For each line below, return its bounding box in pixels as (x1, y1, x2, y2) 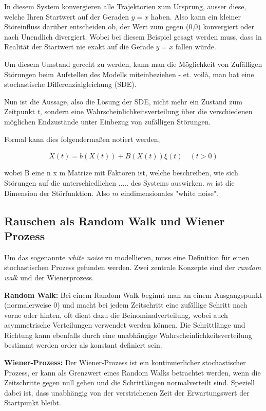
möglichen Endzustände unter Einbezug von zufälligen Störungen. (4, 116, 211, 127)
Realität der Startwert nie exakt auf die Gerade (4, 41, 154, 52)
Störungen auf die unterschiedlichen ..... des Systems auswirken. (4, 177, 204, 188)
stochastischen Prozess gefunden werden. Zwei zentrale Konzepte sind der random (4, 262, 261, 273)
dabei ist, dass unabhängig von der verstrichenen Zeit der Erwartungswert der (4, 387, 250, 398)
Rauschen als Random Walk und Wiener (4, 212, 225, 228)
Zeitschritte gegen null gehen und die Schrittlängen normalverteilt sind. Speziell (4, 377, 255, 388)
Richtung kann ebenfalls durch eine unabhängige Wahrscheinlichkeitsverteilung (4, 329, 252, 340)
